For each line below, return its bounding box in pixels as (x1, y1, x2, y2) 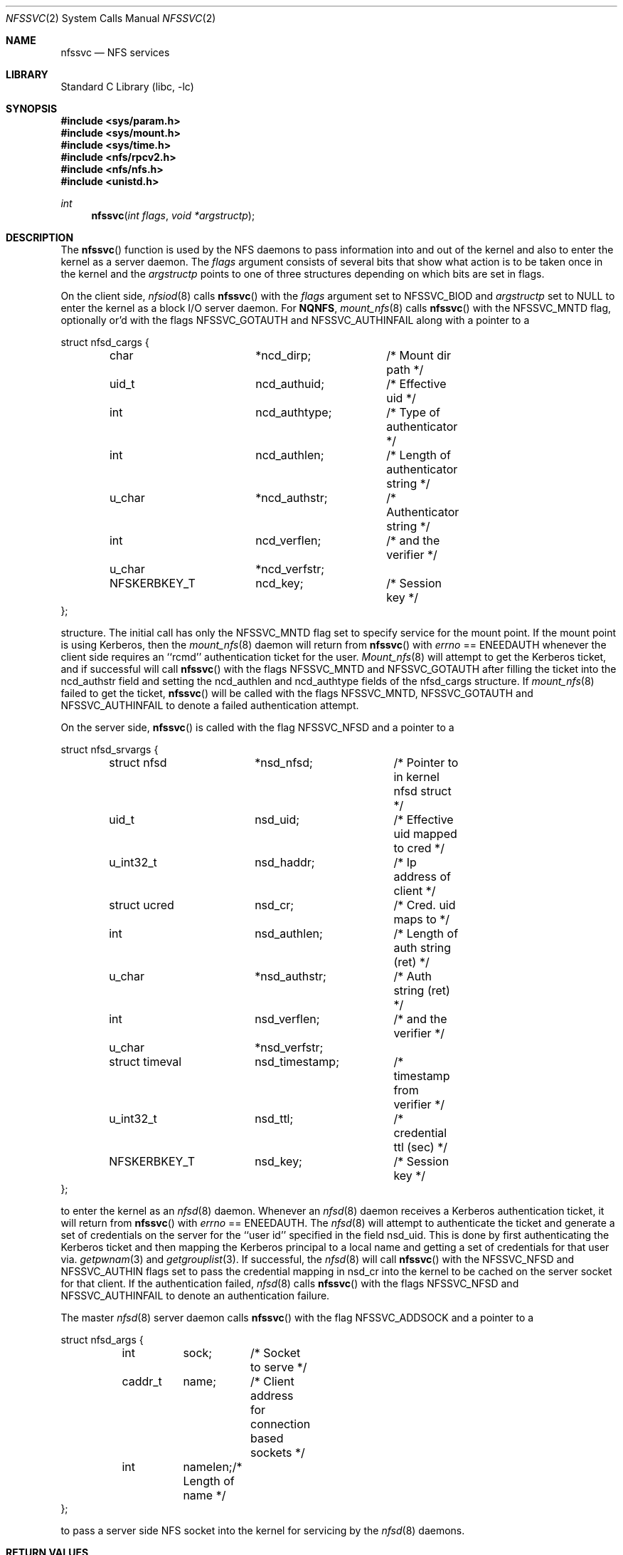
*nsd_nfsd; (255, 755, 313, 770)
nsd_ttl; (255, 1111, 294, 1126)
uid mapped (393, 827, 457, 841)
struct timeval (109, 1054, 182, 1069)
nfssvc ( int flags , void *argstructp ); (91, 209, 255, 221)
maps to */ (393, 912, 450, 926)
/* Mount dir (386, 348, 451, 362)
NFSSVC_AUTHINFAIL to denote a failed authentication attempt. (60, 699, 359, 711)
